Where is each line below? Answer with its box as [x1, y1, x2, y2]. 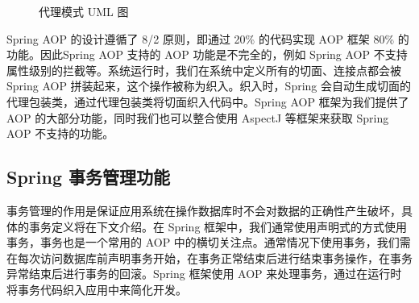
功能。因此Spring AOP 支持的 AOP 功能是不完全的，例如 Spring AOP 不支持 [6, 46, 408, 63]
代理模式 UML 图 [39, 3, 129, 19]
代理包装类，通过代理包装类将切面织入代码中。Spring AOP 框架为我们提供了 [6, 93, 409, 110]
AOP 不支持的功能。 [6, 125, 114, 142]
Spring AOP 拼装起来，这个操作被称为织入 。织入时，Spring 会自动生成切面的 [6, 77, 411, 94]
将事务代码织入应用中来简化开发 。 [6, 280, 187, 297]
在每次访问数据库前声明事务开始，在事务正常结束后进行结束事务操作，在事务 [6, 249, 413, 266]
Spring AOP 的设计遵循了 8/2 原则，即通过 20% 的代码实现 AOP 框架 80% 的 [6, 30, 409, 47]
